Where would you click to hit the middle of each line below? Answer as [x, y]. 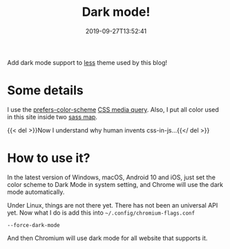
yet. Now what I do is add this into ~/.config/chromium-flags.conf [101, 212]
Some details [46, 91]
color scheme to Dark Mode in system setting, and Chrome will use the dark [115, 184]
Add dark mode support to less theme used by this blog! [87, 62]
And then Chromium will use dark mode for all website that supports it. [107, 238]
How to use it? [49, 158]
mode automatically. [36, 192]
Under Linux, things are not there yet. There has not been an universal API [113, 205]
